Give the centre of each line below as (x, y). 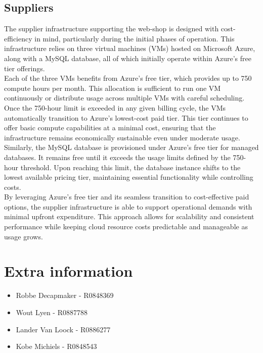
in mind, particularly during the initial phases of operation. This (135, 38)
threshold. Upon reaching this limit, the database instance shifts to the (130, 167)
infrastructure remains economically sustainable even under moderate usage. (122, 137)
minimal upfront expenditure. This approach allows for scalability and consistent (129, 216)
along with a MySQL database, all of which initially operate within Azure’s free (128, 58)
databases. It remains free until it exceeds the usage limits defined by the (117, 157)
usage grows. (24, 236)
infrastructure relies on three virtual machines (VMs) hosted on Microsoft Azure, (130, 48)
